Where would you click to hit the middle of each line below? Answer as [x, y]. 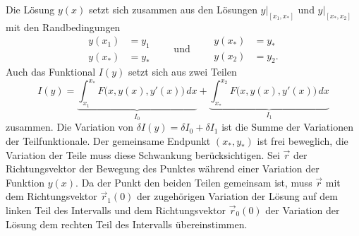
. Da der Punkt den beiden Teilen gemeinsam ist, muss [194, 182]
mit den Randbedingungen [63, 26]
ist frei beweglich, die [303, 141]
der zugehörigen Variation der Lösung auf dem [237, 196]
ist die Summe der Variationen [287, 127]
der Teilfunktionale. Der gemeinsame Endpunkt [108, 141]
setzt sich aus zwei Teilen [182, 72]
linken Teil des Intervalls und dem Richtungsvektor [116, 210]
